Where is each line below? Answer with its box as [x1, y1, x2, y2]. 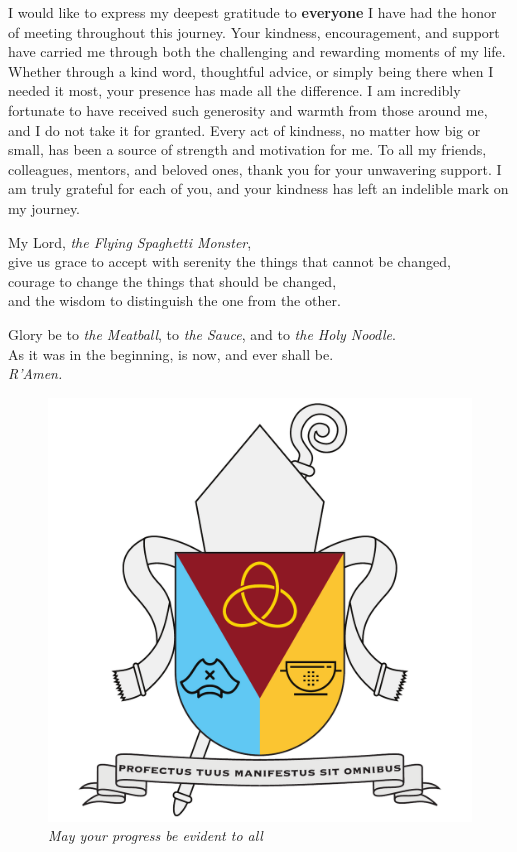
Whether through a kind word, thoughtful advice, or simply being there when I [8, 60, 494, 81]
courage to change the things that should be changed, [8, 270, 337, 291]
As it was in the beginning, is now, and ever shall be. [8, 343, 334, 364]
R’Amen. [8, 363, 63, 384]
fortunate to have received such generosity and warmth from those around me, [8, 99, 488, 120]
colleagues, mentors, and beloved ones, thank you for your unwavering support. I [8, 158, 502, 179]
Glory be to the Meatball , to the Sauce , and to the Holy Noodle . [8, 323, 396, 344]
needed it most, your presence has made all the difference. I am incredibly [8, 80, 461, 101]
